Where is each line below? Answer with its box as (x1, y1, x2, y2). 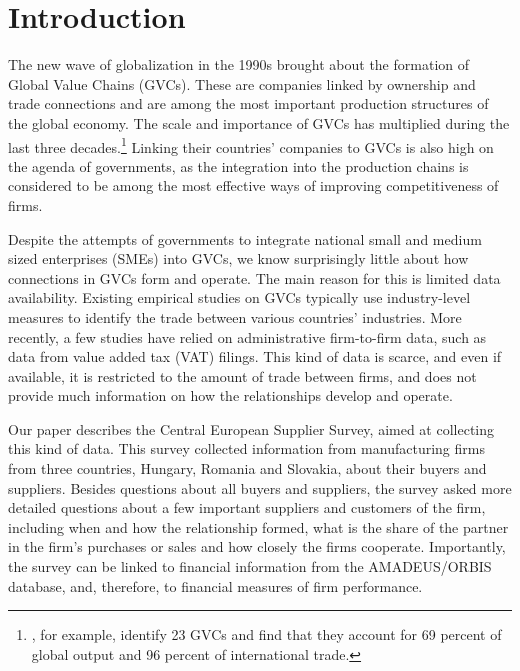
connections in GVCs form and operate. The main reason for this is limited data (8, 267, 501, 288)
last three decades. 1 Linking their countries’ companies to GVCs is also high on (8, 133, 494, 157)
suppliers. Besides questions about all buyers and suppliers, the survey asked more (8, 477, 512, 498)
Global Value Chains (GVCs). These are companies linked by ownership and (8, 73, 476, 94)
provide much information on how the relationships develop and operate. (8, 385, 453, 406)
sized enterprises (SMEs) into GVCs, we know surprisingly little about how (8, 248, 469, 269)
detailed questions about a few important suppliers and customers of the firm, (8, 497, 486, 518)
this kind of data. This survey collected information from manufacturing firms (8, 438, 485, 459)
